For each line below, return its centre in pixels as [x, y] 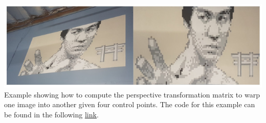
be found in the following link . [51, 114]
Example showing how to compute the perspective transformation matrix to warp [132, 94]
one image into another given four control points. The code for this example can [130, 104]
